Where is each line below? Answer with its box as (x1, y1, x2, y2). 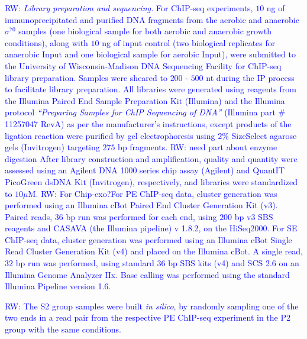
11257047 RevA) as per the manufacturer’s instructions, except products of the (5, 117, 292, 130)
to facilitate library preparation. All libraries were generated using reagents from (5, 83, 296, 95)
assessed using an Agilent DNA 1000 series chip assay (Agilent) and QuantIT (5, 164, 285, 176)
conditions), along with (5, 36, 88, 49)
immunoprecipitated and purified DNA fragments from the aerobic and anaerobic (5, 13, 299, 25)
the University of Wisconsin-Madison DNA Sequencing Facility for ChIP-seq (5, 59, 282, 72)
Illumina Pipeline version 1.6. (5, 280, 111, 292)
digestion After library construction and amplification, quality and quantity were (5, 152, 298, 164)
